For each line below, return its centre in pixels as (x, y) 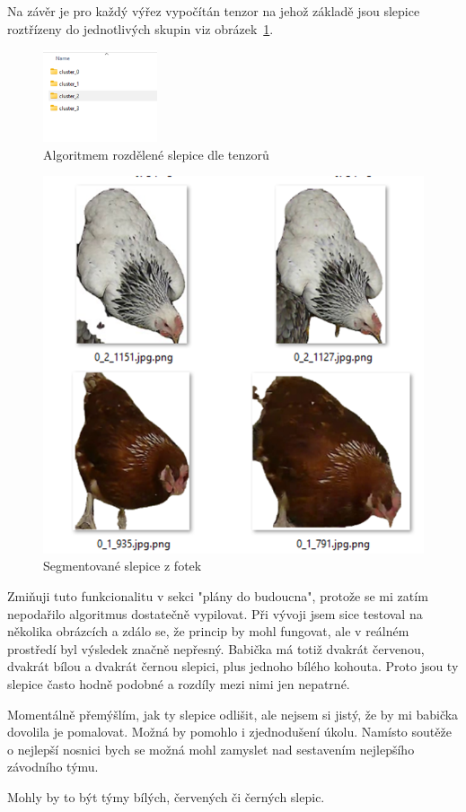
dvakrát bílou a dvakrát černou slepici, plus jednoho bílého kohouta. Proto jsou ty (233, 666)
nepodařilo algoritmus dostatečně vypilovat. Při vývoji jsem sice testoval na (215, 613)
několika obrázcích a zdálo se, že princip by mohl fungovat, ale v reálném (208, 631)
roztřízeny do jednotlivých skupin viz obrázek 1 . (141, 28)
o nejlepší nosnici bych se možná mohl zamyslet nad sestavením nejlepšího (211, 749)
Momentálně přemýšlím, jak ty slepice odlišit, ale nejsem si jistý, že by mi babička (233, 714)
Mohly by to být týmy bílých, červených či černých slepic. (166, 796)
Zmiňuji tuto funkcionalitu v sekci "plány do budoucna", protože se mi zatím (218, 595)
